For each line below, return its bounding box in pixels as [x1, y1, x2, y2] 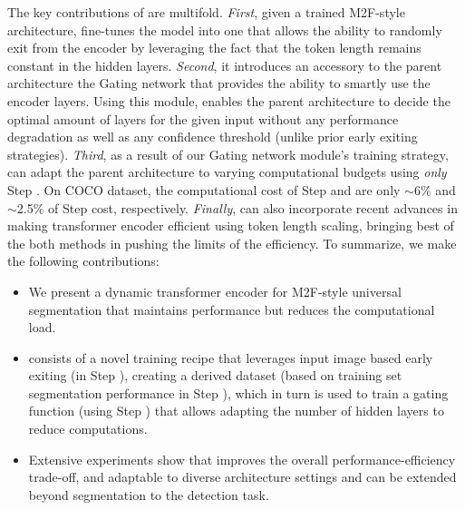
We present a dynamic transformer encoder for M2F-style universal [28, 281, 402, 300]
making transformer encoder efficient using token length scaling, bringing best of [7, 216, 454, 235]
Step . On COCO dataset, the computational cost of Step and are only [7, 180, 401, 199]
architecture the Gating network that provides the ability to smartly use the [7, 74, 431, 93]
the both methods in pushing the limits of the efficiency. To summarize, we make [7, 233, 457, 252]
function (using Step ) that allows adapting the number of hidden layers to [28, 401, 444, 420]
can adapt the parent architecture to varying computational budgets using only [7, 162, 447, 181]
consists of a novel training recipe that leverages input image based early [28, 348, 433, 367]
